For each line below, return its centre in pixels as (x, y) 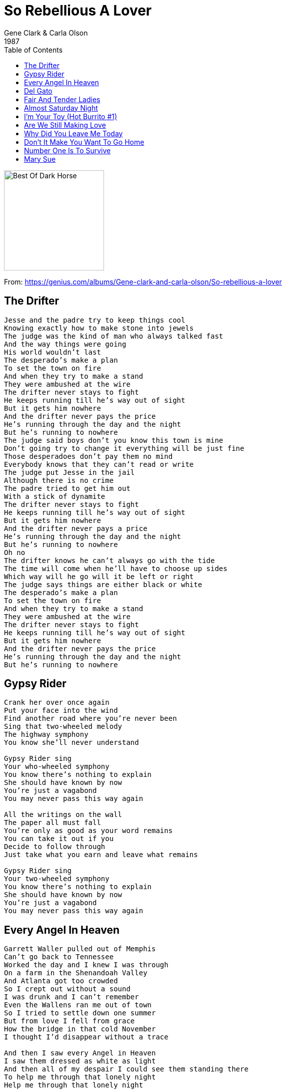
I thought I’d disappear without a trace (86, 1037)
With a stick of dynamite (55, 496)
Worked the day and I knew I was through (86, 965)
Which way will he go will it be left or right (99, 576)
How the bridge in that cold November (80, 1029)
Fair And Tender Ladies (62, 99)
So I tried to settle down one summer (80, 1013)
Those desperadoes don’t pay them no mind (88, 456)
